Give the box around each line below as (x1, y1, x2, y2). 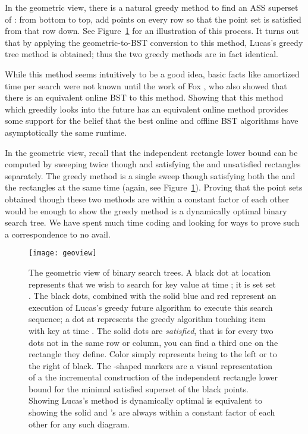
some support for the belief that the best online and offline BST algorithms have (5, 114, 298, 127)
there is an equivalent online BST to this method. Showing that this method (5, 91, 284, 104)
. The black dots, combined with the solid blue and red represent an (29, 289, 276, 302)
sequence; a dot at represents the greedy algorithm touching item (29, 313, 266, 325)
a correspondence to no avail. (5, 227, 111, 240)
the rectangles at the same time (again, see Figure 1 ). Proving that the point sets (5, 181, 303, 193)
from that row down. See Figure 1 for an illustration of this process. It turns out (5, 24, 299, 37)
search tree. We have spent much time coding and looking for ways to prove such (5, 216, 300, 229)
